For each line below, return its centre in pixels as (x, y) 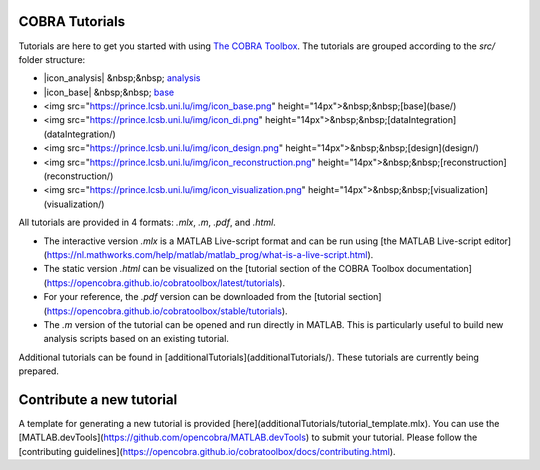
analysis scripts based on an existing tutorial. (136, 339)
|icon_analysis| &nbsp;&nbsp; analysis (122, 78)
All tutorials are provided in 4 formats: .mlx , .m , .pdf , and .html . (147, 222)
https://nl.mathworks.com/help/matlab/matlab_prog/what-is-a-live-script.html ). (210, 254)
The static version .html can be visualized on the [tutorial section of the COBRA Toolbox (224, 269)
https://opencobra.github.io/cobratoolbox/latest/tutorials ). (165, 282)
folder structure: (52, 59)
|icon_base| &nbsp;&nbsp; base (109, 92)
